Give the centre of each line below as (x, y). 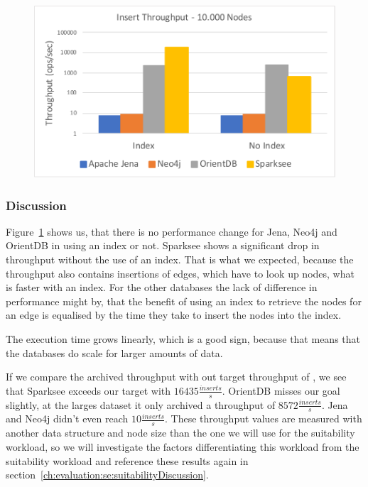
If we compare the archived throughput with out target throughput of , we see (176, 377)
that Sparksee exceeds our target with (88, 390)
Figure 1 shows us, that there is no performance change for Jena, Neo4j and (172, 231)
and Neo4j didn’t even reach (67, 418)
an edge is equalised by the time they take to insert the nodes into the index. (174, 315)
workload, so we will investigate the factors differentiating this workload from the (183, 446)
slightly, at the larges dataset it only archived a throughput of (141, 404)
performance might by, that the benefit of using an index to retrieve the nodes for (184, 301)
